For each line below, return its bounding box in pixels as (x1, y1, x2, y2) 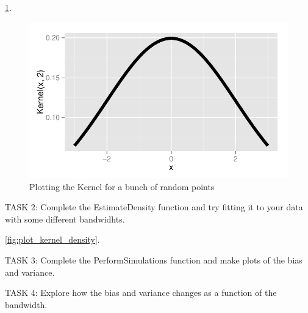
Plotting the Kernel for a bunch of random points (29, 180, 215, 193)
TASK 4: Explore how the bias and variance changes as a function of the (5, 286, 277, 299)
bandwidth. (5, 298, 48, 311)
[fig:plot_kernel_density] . (5, 233, 100, 246)
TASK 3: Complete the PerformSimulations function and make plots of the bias (5, 253, 303, 266)
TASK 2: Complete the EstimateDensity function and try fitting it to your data (5, 201, 303, 213)
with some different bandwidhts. (5, 212, 125, 225)
